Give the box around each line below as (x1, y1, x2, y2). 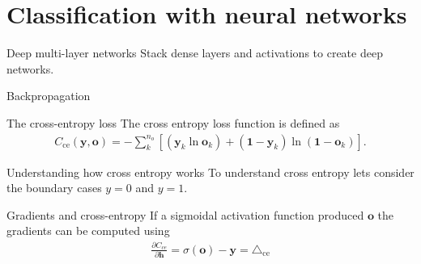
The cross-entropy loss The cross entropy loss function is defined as (6, 114, 340, 131)
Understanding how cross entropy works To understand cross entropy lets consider (6, 163, 415, 180)
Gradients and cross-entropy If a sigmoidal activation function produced (6, 206, 364, 223)
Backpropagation (6, 87, 91, 104)
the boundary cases (6, 179, 102, 196)
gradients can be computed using (6, 222, 170, 239)
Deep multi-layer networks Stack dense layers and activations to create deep (6, 44, 383, 61)
